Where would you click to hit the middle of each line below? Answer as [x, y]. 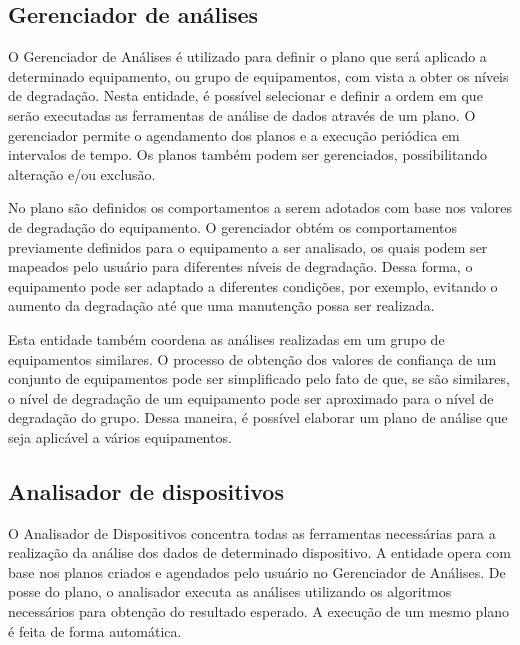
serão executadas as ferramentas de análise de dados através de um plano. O [242, 114]
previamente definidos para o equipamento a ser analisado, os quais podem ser [248, 246]
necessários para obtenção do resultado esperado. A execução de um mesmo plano [259, 611]
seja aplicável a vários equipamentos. [120, 436]
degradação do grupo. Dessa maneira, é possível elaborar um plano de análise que [258, 417]
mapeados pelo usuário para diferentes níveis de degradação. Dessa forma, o [240, 266]
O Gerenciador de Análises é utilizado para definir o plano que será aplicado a [247, 56]
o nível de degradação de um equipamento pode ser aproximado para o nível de [251, 397]
